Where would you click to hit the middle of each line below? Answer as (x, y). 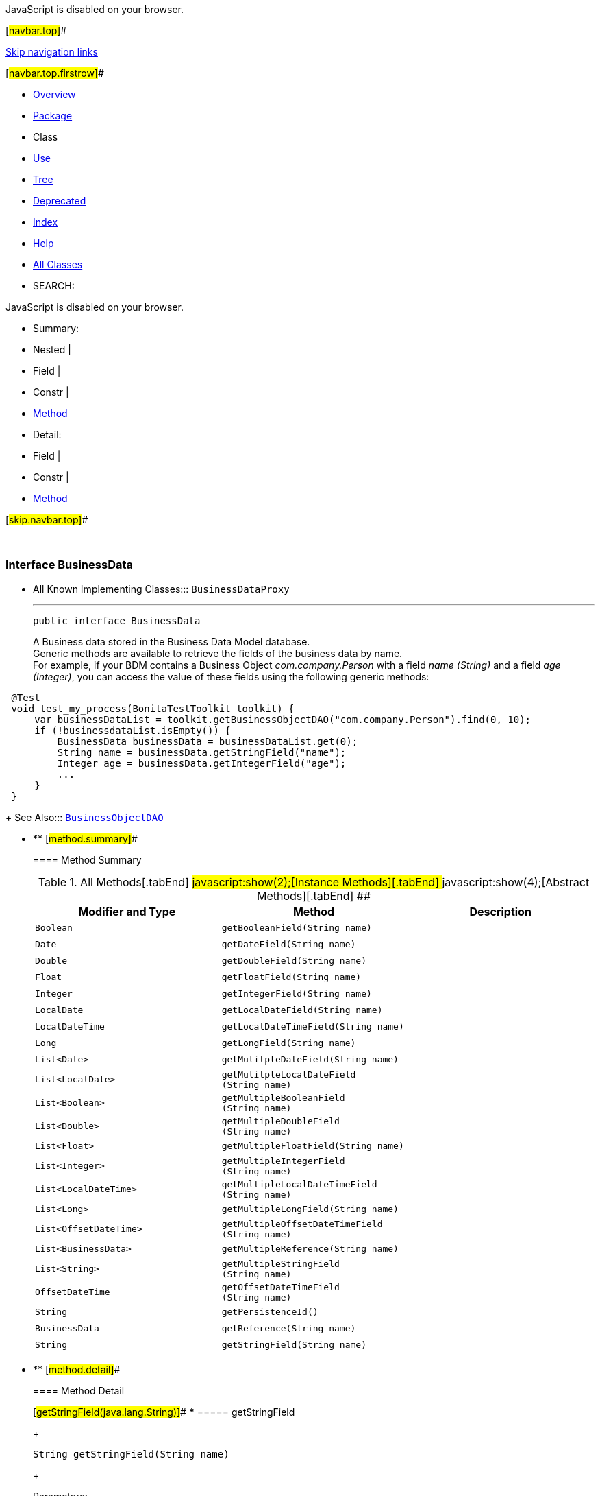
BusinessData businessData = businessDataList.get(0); (208, 741)
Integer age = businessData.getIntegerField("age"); (202, 763)
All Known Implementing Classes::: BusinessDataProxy (161, 589)
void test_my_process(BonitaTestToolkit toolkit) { (153, 708)
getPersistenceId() (270, 1312)
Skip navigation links (52, 52)
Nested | (52, 349)
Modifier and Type (127, 911)
